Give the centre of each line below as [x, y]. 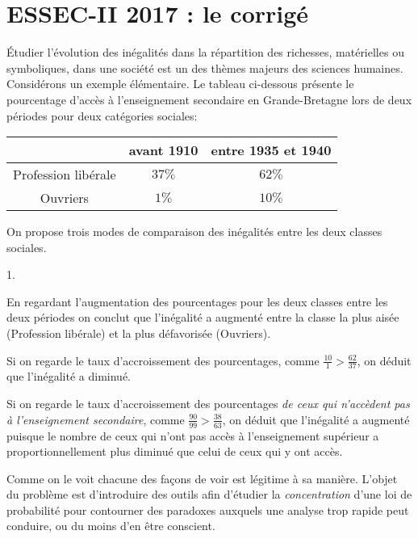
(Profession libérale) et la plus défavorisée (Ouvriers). [139, 333]
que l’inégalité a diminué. [69, 376]
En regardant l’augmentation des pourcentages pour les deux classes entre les [197, 301]
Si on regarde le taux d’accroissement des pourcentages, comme [163, 360]
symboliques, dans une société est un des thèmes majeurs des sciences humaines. [205, 67]
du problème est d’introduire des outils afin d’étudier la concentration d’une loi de [209, 494]
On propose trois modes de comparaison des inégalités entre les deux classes [194, 232]
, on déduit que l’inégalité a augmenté [316, 419]
